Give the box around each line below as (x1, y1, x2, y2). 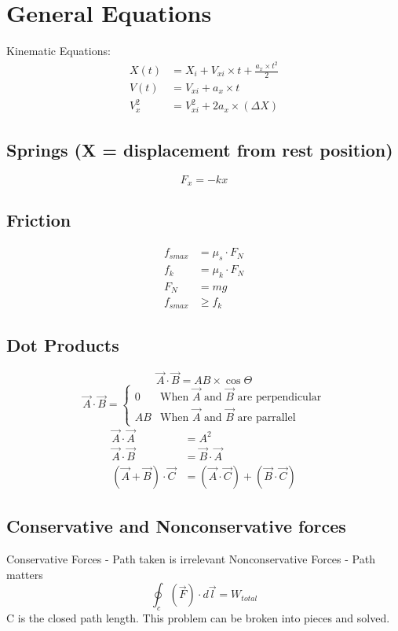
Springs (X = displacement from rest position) (6, 137, 393, 161)
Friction (6, 208, 71, 232)
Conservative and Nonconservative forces (6, 514, 346, 538)
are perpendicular (237, 391, 322, 403)
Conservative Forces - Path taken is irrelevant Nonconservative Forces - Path (6, 551, 375, 567)
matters (6, 566, 43, 582)
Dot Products (6, 333, 119, 357)
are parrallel (237, 412, 296, 424)
